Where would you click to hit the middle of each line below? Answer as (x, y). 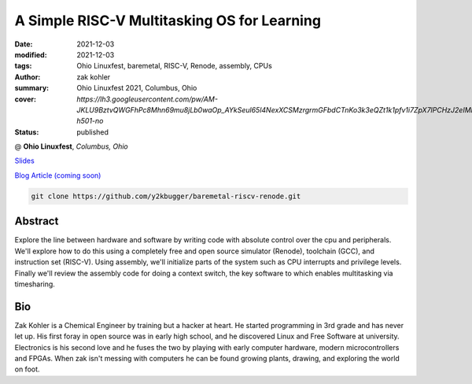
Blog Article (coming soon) (58, 175)
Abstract (37, 222)
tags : (23, 66)
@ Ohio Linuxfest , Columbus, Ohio (72, 146)
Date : (24, 44)
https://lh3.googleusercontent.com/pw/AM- (147, 99)
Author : (28, 77)
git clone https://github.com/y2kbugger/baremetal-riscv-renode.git (166, 196)
